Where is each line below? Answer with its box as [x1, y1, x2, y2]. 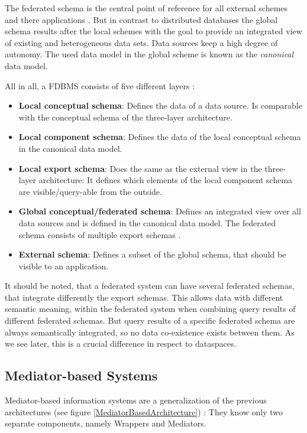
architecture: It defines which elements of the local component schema [38, 174, 293, 186]
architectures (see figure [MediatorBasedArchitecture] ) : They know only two [5, 405, 283, 418]
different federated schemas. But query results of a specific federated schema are [5, 314, 295, 327]
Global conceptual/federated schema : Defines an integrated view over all [18, 205, 301, 217]
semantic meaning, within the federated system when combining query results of [5, 302, 296, 315]
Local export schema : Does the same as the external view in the [18, 162, 262, 174]
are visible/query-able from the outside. [18, 185, 162, 197]
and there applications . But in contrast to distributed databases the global [5, 13, 278, 25]
